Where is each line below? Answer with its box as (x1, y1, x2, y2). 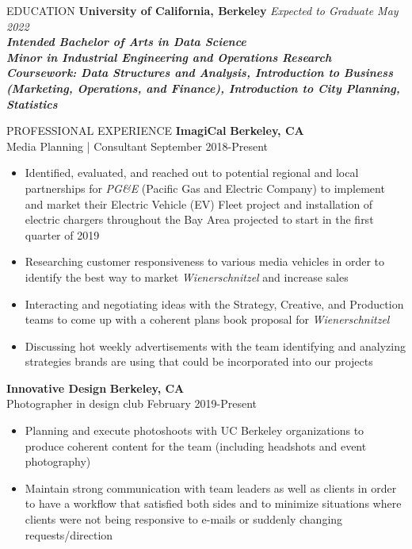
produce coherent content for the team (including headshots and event (25, 437, 367, 454)
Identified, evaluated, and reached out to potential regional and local (25, 164, 359, 181)
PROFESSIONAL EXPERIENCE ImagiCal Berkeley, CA (6, 122, 304, 139)
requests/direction (25, 526, 113, 543)
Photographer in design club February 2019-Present (6, 395, 257, 412)
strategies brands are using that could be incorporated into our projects (25, 353, 373, 370)
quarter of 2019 (25, 226, 100, 243)
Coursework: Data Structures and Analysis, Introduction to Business (6, 64, 393, 81)
